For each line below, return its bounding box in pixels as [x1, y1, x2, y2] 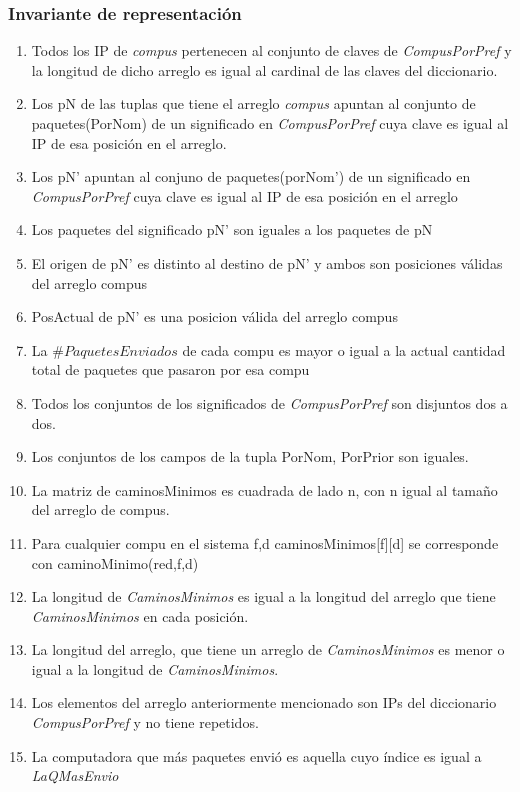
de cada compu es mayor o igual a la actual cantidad [182, 339, 506, 360]
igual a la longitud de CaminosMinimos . [31, 658, 279, 679]
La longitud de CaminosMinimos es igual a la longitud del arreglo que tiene [31, 586, 496, 607]
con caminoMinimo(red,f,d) [31, 552, 199, 573]
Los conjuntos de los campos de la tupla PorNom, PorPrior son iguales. [31, 446, 469, 467]
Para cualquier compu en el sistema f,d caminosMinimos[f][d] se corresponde [31, 532, 499, 553]
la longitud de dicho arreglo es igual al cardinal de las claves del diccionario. [31, 59, 498, 80]
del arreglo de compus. [31, 499, 170, 520]
